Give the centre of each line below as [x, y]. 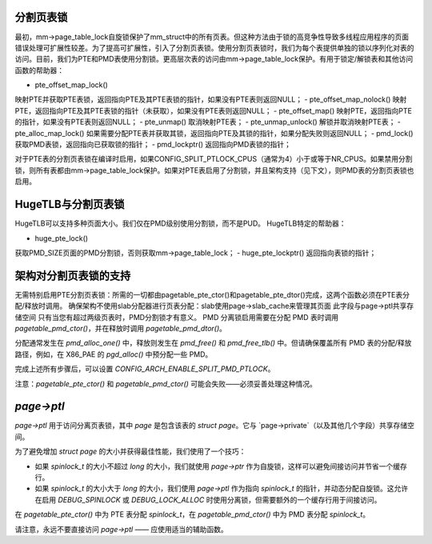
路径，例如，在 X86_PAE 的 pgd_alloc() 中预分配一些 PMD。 [114, 354]
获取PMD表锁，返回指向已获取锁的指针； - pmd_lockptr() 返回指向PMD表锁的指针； [153, 145]
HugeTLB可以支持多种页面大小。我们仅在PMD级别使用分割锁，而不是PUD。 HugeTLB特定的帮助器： [180, 223]
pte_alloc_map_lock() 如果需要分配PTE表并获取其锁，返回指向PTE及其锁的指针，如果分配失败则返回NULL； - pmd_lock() [214, 133]
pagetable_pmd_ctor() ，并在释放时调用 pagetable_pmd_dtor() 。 [121, 328]
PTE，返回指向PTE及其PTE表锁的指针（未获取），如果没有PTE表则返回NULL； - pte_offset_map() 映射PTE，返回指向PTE [213, 110]
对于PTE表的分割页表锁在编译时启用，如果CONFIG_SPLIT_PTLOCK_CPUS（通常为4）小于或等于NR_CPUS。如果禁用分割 [214, 159]
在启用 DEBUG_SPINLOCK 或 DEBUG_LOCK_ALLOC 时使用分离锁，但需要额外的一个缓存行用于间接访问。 [208, 499]
